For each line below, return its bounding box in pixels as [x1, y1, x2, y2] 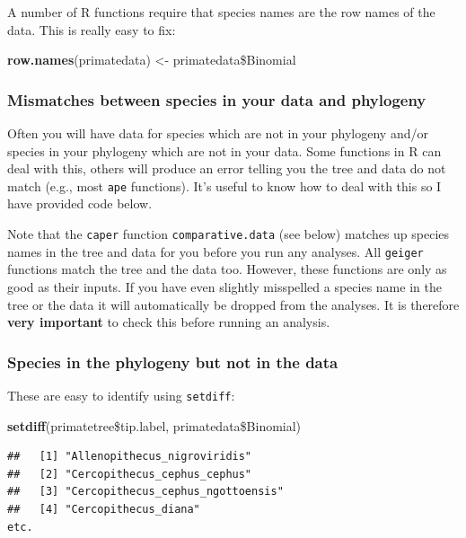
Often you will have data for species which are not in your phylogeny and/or [7, 124, 428, 142]
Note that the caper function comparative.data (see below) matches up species [7, 225, 450, 243]
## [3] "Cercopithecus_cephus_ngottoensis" [7, 485, 284, 498]
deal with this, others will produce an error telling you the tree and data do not [7, 159, 446, 178]
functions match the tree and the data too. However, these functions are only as [7, 260, 447, 278]
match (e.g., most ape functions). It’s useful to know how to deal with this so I [7, 176, 442, 195]
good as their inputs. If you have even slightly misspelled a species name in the [7, 277, 442, 295]
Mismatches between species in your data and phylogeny [7, 88, 426, 110]
